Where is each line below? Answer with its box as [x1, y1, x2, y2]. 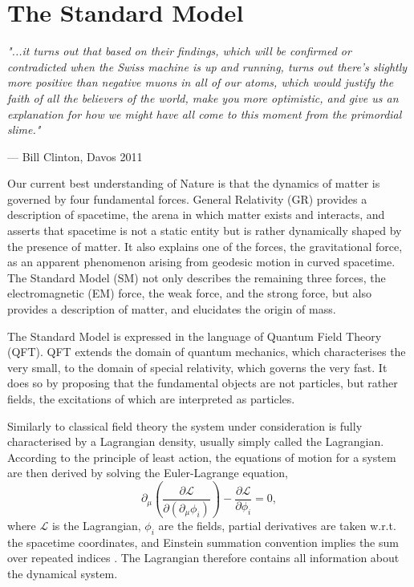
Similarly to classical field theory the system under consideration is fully [7, 417, 363, 434]
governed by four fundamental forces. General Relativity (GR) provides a [7, 190, 367, 207]
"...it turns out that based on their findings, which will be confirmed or [7, 43, 351, 59]
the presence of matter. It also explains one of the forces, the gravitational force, [7, 237, 403, 254]
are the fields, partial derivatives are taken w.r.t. [158, 516, 396, 533]
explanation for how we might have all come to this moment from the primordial [7, 105, 402, 122]
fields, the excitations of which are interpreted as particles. [7, 391, 295, 407]
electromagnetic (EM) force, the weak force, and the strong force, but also [7, 285, 371, 302]
